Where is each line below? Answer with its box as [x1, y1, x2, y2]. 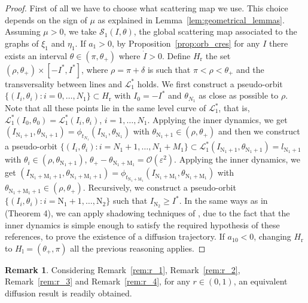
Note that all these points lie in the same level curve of [5, 102, 206, 114]
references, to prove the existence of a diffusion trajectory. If [5, 230, 225, 243]
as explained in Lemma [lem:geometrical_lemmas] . [97, 13, 285, 26]
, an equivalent [233, 275, 288, 287]
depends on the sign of [5, 13, 87, 26]
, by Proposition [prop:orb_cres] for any [111, 36, 260, 49]
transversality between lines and [5, 77, 122, 90]
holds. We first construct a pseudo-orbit [137, 77, 283, 90]
